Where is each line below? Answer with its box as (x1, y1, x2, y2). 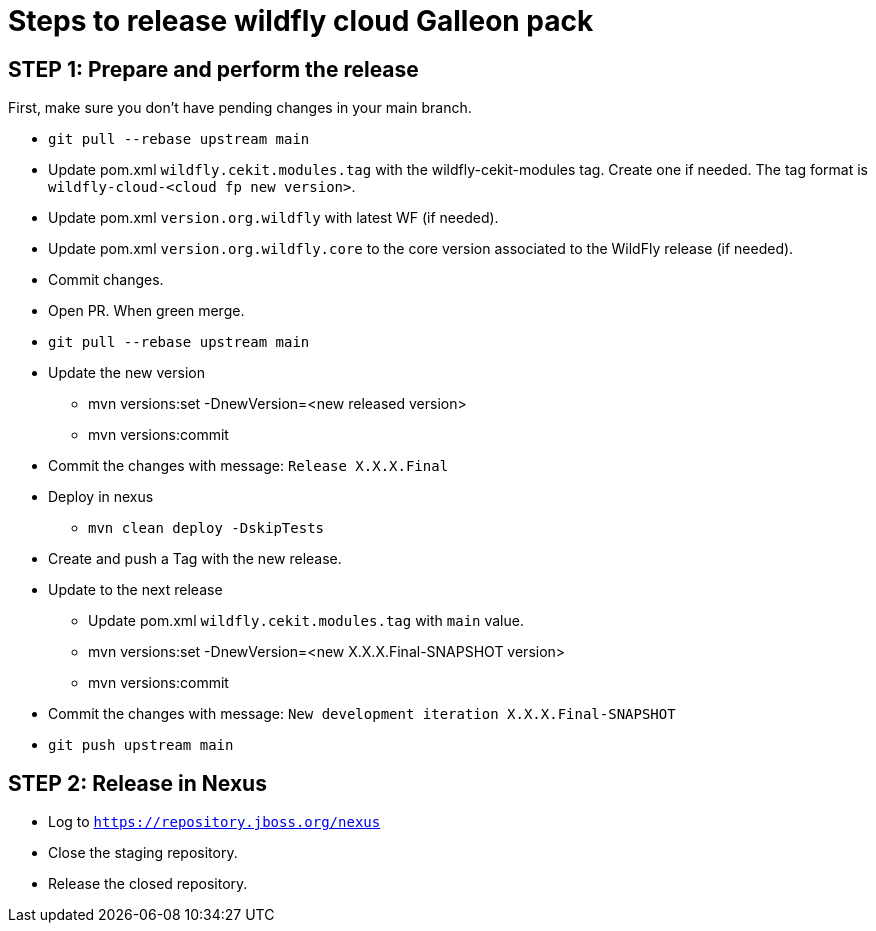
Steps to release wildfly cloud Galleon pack (8, 4, 594, 38)
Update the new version (48, 364, 205, 382)
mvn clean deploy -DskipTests (88, 520, 325, 537)
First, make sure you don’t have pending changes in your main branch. (8, 99, 472, 117)
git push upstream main (48, 737, 234, 754)
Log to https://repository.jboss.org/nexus (48, 813, 381, 831)
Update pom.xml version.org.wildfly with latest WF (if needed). (48, 209, 499, 227)
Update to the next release (48, 581, 223, 599)
